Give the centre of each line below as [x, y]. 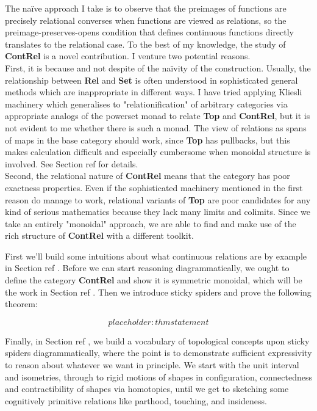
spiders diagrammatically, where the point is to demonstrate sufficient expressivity [158, 353]
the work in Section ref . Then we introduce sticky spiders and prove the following [158, 292]
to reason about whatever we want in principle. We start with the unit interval [152, 365]
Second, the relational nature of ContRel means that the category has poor [148, 176]
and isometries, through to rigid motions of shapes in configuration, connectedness [158, 376]
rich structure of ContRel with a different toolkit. [99, 235]
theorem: [21, 304]
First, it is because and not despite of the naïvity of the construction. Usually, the [158, 67]
